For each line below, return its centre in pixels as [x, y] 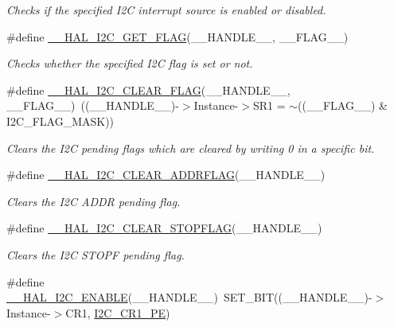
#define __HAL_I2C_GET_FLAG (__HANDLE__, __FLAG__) [177, 36]
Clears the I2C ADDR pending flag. [94, 201]
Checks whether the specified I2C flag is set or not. [130, 63]
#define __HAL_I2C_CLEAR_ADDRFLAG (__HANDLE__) [166, 175]
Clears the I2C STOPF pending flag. [96, 254]
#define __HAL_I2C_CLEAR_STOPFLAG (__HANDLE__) [164, 228]
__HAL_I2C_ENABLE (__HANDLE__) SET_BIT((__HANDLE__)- [189, 297]
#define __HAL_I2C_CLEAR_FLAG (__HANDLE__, [148, 90]
